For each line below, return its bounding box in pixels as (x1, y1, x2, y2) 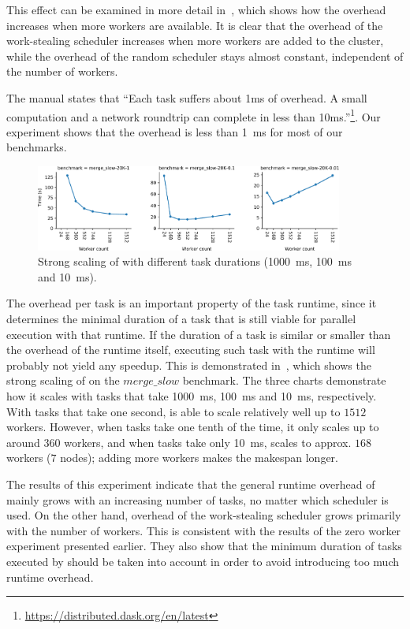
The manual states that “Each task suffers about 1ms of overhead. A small (6, 89, 367, 106)
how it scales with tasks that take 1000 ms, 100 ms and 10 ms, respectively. (6, 388, 377, 404)
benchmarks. (6, 139, 67, 155)
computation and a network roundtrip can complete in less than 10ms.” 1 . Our (6, 106, 381, 125)
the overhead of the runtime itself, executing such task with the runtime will (6, 341, 375, 358)
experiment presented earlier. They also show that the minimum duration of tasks (6, 538, 402, 554)
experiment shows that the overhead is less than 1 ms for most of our (6, 123, 343, 140)
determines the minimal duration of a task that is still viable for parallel (6, 311, 356, 327)
